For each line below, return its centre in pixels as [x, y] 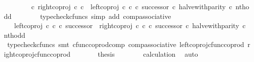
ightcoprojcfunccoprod [37, 54]
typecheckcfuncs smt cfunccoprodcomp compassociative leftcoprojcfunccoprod [126, 44]
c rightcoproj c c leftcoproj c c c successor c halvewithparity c [132, 6]
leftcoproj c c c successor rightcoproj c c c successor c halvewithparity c [130, 25]
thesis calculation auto [148, 54]
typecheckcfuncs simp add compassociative [105, 16]
